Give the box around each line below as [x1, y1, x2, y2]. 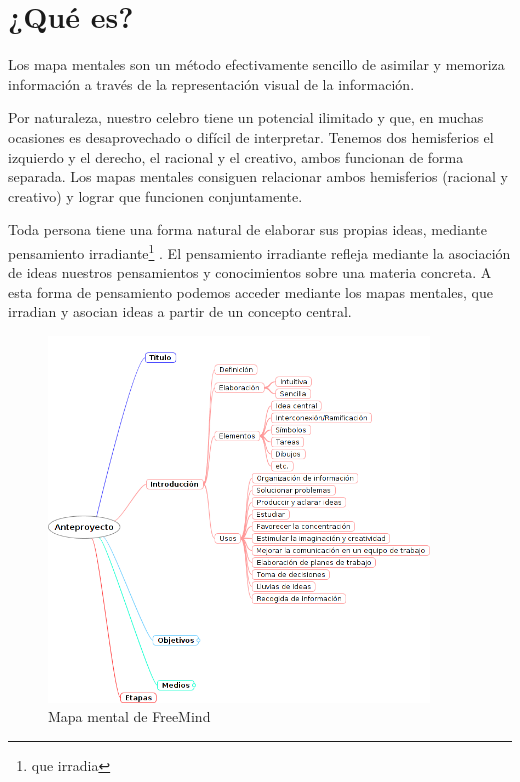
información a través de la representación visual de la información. [8, 73, 415, 94]
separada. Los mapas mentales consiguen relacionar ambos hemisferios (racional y [8, 166, 508, 187]
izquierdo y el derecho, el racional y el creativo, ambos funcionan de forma [8, 146, 464, 167]
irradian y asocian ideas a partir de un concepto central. [8, 301, 352, 322]
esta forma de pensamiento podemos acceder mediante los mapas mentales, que [8, 281, 494, 302]
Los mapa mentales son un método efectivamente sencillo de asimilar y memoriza [8, 54, 505, 75]
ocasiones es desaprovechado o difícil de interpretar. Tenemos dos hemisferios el [8, 126, 494, 147]
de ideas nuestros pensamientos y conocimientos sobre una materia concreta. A [8, 262, 492, 283]
